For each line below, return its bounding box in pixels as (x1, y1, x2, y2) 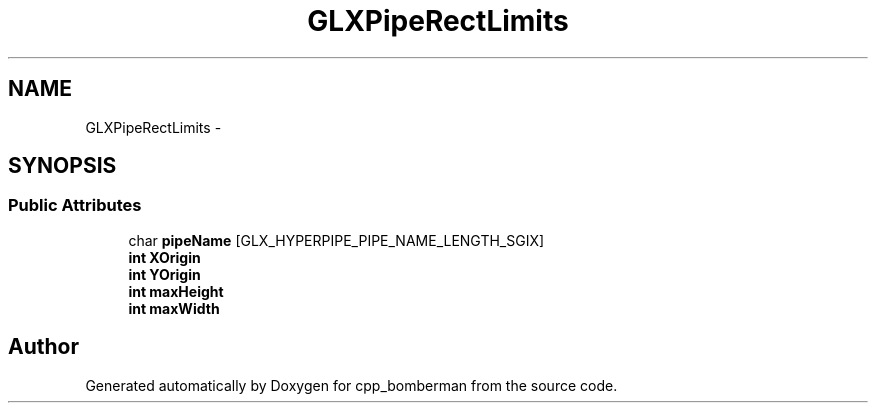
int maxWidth (128, 299, 220, 317)
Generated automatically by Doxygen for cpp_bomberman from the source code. (85, 376, 618, 394)
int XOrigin (128, 248, 201, 266)
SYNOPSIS (8, 153, 117, 179)
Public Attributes (8, 195, 142, 216)
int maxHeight (128, 282, 224, 300)
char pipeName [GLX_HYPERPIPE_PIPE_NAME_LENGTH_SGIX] (128, 231, 545, 249)
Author (8, 334, 79, 360)
